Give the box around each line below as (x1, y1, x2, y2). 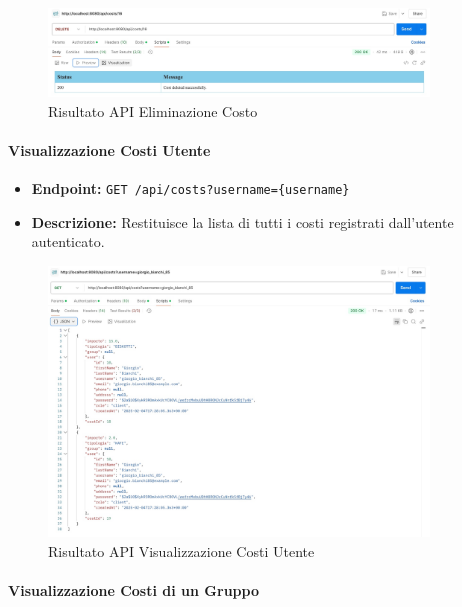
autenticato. (31, 231, 105, 252)
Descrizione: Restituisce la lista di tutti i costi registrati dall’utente (31, 211, 454, 232)
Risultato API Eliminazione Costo (48, 100, 258, 121)
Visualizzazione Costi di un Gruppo (8, 579, 259, 600)
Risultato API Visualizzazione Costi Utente (48, 540, 315, 561)
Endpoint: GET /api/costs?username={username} (31, 178, 350, 199)
